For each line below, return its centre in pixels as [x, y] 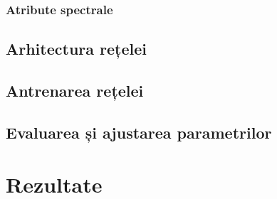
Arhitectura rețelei [76, 49]
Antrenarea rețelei [75, 91]
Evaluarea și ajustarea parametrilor [139, 132]
